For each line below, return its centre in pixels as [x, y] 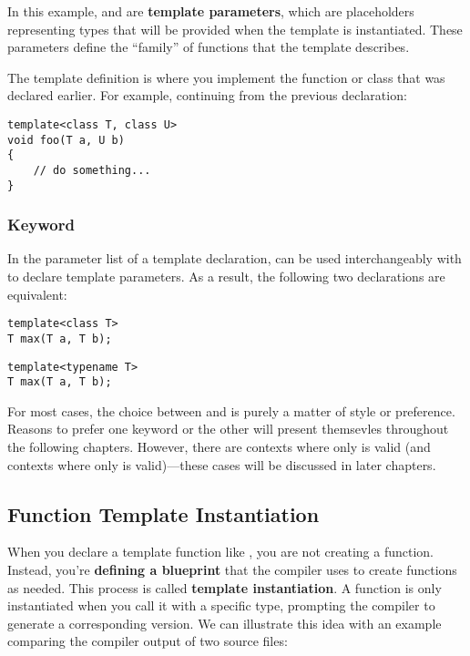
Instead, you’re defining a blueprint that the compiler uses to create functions [232, 570]
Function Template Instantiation [163, 513]
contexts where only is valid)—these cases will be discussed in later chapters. [222, 464]
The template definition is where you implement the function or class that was [226, 77]
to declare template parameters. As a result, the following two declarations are [226, 277]
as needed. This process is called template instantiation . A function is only [225, 587]
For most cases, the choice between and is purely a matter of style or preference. [231, 410]
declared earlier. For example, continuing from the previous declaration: [207, 95]
